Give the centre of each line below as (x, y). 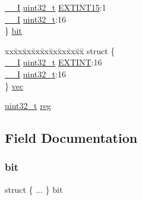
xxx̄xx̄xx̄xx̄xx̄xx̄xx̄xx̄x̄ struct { (60, 50)
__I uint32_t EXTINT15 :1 (56, 7)
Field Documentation (71, 138)
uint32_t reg (28, 106)
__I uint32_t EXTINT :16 (53, 62)
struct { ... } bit (34, 189)
